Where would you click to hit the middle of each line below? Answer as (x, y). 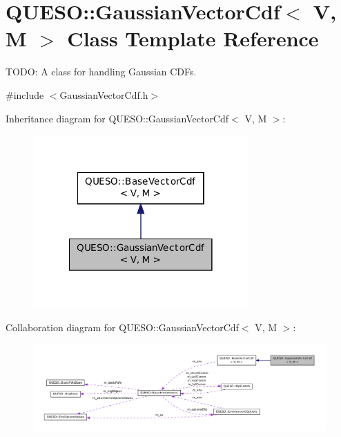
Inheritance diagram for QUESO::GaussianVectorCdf (117, 118)
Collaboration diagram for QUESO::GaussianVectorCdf (122, 327)
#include (25, 94)
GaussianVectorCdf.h (104, 94)
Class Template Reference (193, 38)
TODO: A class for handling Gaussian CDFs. (101, 72)
